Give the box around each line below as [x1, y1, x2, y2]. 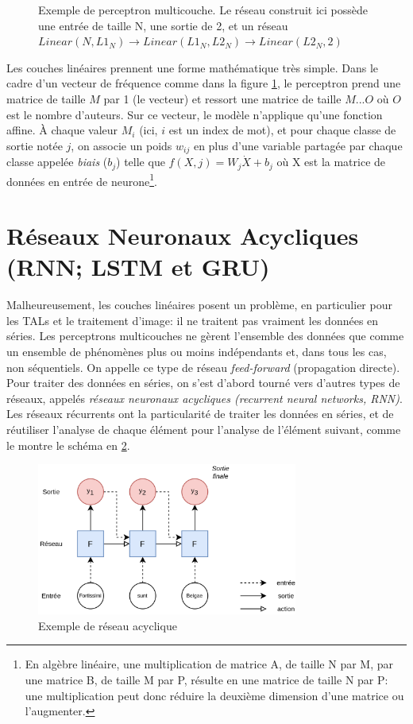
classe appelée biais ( [6, 153, 108, 170]
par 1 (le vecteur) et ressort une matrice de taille [103, 90, 342, 106]
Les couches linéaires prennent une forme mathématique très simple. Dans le [6, 59, 379, 75]
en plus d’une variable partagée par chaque [193, 137, 403, 153]
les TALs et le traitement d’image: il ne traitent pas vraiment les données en [6, 312, 379, 328]
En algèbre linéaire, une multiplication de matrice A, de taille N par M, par [25, 656, 393, 672]
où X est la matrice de [276, 153, 386, 170]
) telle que [116, 153, 165, 170]
